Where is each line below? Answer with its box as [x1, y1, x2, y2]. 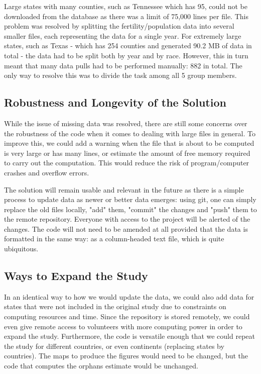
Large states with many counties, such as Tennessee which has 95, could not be [4, 1, 247, 11]
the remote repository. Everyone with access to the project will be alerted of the [4, 214, 250, 224]
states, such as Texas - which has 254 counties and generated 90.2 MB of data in [4, 40, 252, 51]
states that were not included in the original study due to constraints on [4, 301, 226, 312]
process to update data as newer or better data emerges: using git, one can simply [4, 194, 256, 205]
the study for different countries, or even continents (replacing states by [4, 340, 224, 351]
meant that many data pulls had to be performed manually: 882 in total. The [4, 60, 242, 70]
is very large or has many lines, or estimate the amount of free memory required [4, 147, 250, 158]
